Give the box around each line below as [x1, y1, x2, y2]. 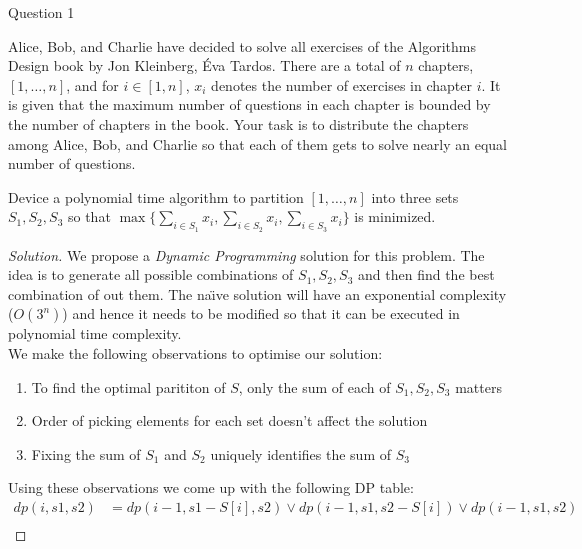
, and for [66, 74, 119, 95]
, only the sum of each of [238, 376, 391, 397]
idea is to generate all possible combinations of [8, 264, 294, 285]
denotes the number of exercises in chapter [211, 74, 472, 95]
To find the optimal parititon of [31, 376, 226, 397]
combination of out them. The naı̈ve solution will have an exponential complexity [8, 283, 507, 304]
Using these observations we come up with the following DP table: [8, 477, 414, 498]
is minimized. [354, 206, 436, 227]
